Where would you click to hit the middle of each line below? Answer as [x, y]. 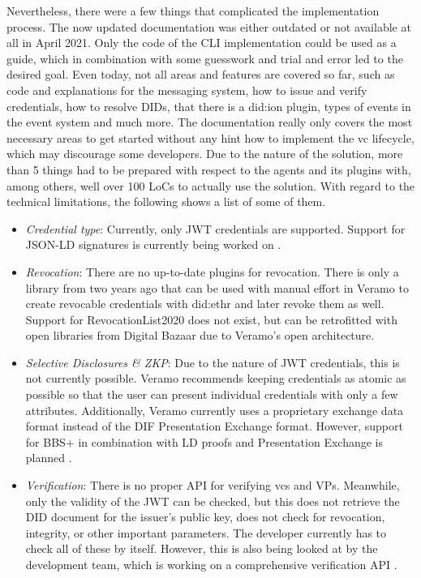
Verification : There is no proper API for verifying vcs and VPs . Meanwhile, [213, 485]
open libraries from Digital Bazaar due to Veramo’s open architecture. [200, 335]
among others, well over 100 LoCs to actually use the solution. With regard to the [211, 185]
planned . [49, 458]
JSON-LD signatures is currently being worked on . [153, 244]
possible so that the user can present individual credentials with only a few [212, 394]
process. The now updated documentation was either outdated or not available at [209, 26]
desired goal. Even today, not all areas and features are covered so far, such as [201, 74]
